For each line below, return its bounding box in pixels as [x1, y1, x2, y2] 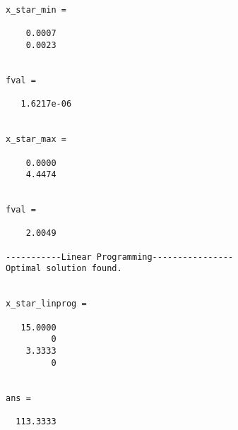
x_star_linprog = [6, 299, 87, 309]
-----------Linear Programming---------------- [6, 251, 234, 262]
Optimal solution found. [6, 263, 122, 274]
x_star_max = [6, 134, 66, 145]
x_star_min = [6, 5, 66, 15]
